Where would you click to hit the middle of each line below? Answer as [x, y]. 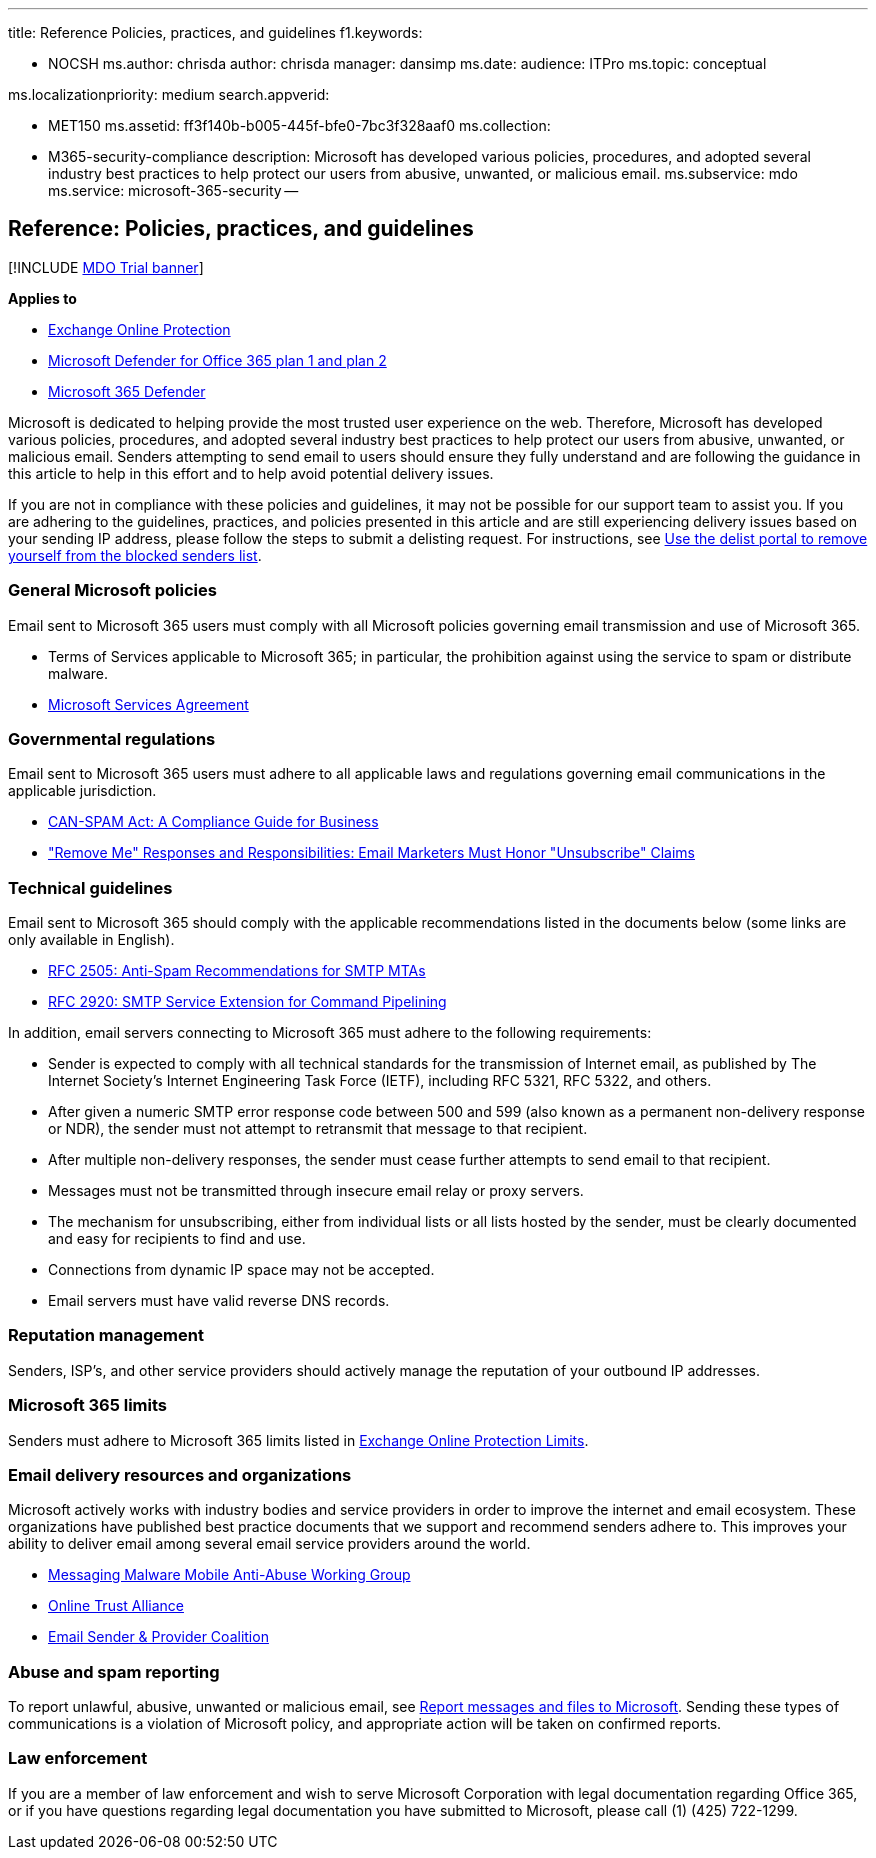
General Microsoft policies [112, 590]
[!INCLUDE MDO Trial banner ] [106, 267]
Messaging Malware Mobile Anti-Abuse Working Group [229, 1575]
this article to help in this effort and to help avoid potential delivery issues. [251, 473]
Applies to [42, 298]
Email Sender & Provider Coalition [158, 1637]
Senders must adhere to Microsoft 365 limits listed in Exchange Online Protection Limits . [298, 1440]
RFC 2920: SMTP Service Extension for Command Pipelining [247, 1002]
